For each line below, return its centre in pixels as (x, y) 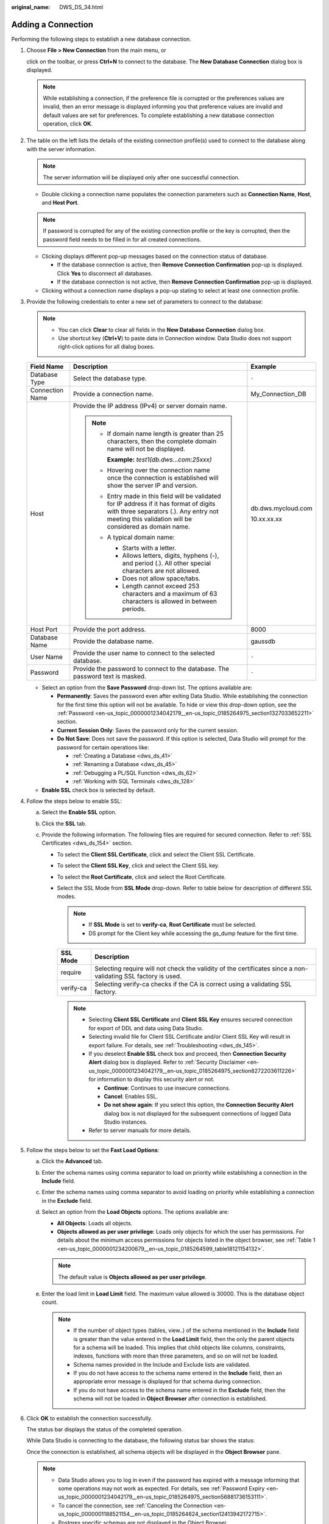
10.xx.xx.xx (267, 519)
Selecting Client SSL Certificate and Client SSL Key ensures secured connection (190, 1020)
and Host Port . (60, 203)
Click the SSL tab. (64, 824)
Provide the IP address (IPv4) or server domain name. (150, 405)
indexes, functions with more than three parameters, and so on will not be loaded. (176, 1356)
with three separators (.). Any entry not (163, 511)
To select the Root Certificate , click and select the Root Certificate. (142, 877)
